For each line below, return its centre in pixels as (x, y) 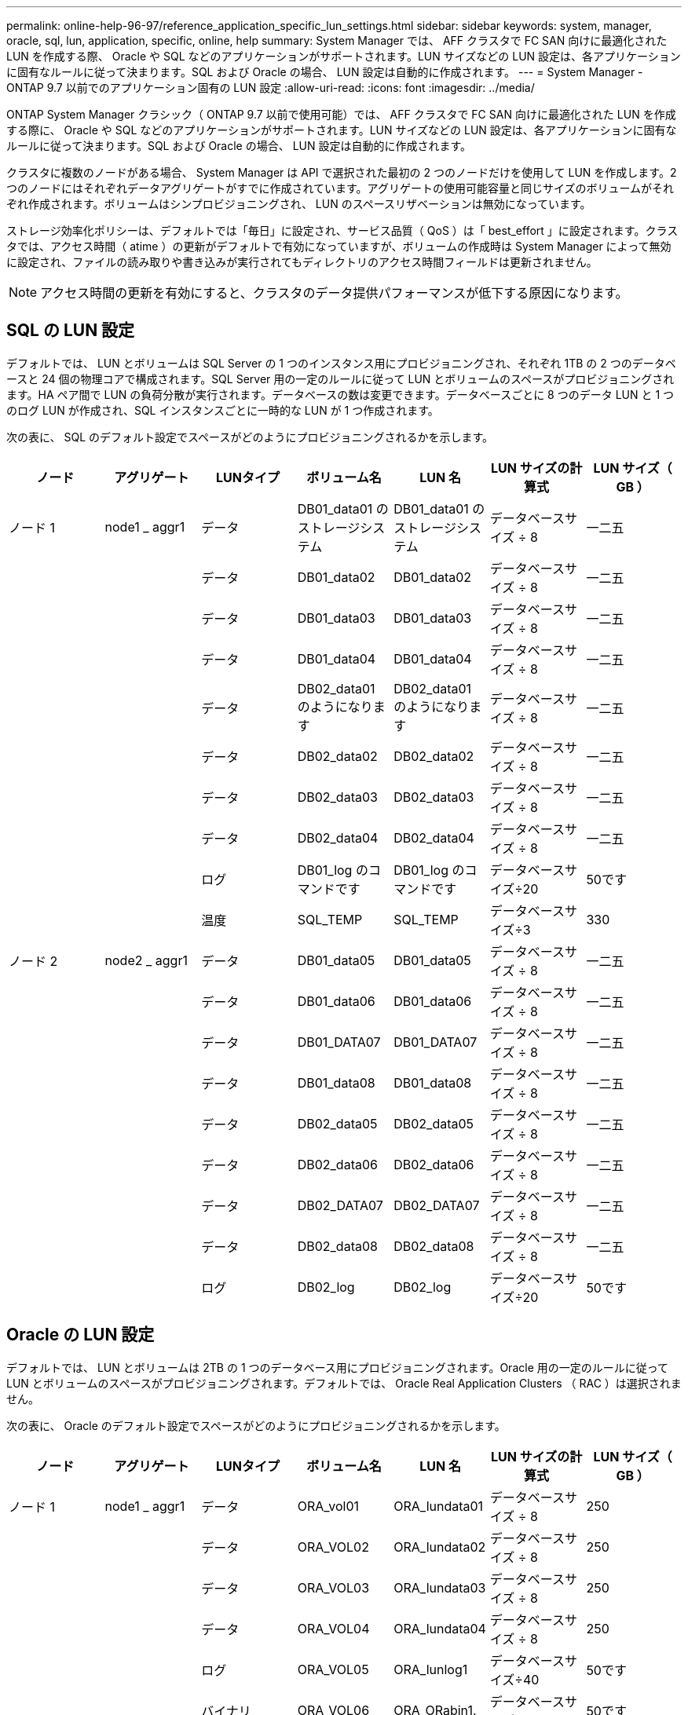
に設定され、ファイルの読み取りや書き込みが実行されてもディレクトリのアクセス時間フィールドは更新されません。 (302, 262)
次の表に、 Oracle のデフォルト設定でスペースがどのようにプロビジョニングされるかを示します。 (256, 1425)
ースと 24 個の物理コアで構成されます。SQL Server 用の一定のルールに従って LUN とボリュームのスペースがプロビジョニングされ (340, 378)
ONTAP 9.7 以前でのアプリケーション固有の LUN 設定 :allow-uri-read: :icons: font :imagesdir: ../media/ (271, 88)
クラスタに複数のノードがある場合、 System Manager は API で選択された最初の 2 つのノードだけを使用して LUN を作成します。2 (342, 172)
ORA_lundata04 (440, 1628)
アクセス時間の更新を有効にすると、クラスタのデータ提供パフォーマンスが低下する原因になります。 (334, 293)
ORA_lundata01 (439, 1506)
